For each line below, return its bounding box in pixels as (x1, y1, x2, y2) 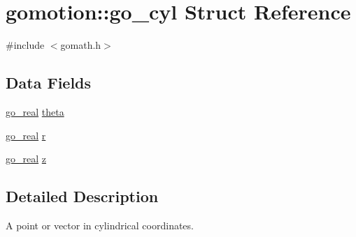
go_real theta (6, 104, 64, 118)
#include (6, 38, 45, 52)
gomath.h (60, 38, 101, 52)
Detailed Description (6, 185, 159, 207)
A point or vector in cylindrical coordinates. (6, 217, 194, 232)
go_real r (6, 128, 46, 142)
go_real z (6, 151, 46, 166)
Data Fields (6, 72, 92, 93)
